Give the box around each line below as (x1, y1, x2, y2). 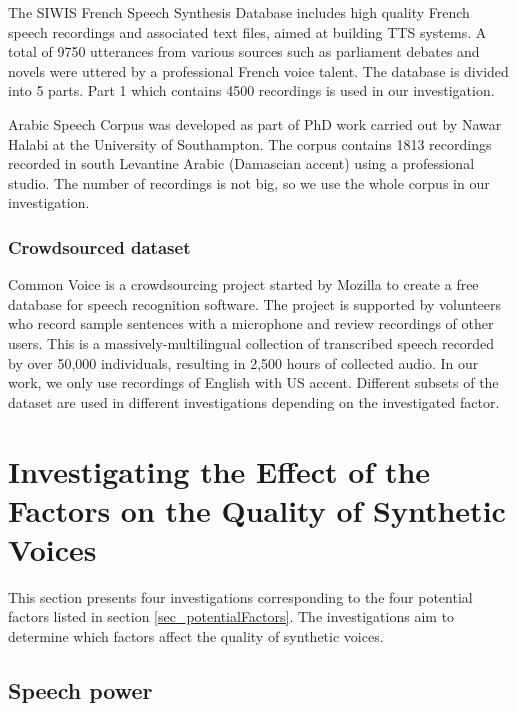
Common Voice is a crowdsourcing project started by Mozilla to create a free (8, 274, 479, 295)
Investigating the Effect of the (8, 450, 431, 491)
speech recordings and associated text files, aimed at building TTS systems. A (8, 21, 487, 42)
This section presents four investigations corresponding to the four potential (8, 586, 473, 607)
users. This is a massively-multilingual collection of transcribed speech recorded (8, 332, 495, 353)
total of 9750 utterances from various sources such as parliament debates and (8, 41, 480, 62)
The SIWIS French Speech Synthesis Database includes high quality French (8, 2, 470, 22)
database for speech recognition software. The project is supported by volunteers (8, 293, 502, 314)
